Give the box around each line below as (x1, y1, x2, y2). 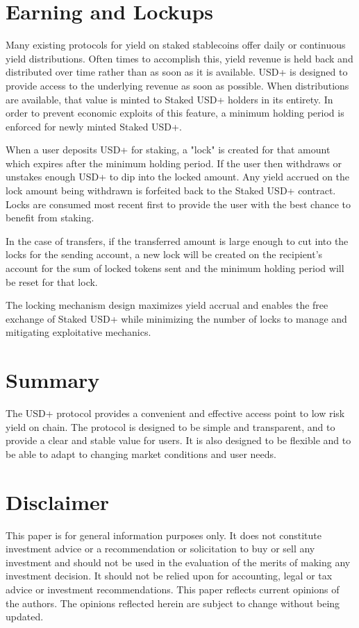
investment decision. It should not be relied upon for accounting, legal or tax (6, 568, 333, 583)
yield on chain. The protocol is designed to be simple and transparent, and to (6, 419, 335, 434)
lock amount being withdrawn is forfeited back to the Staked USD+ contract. (6, 183, 336, 198)
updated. (6, 609, 44, 624)
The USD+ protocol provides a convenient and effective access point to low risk (6, 406, 345, 421)
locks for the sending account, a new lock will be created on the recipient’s (6, 247, 323, 262)
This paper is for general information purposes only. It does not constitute (6, 527, 322, 542)
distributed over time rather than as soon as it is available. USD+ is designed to (6, 65, 348, 79)
